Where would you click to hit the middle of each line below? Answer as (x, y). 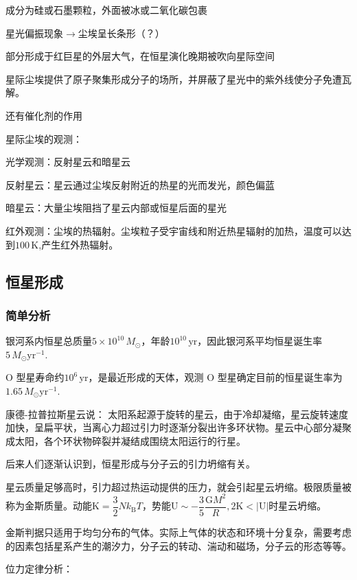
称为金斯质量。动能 (49, 506)
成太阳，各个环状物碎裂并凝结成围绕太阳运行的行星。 (126, 440)
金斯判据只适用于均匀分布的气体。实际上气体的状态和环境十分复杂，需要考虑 (178, 532)
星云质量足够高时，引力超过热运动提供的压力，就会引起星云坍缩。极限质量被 (178, 486)
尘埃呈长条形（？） (121, 33)
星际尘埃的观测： (44, 138)
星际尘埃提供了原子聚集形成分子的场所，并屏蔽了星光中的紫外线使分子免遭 (174, 79)
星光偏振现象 (34, 33)
